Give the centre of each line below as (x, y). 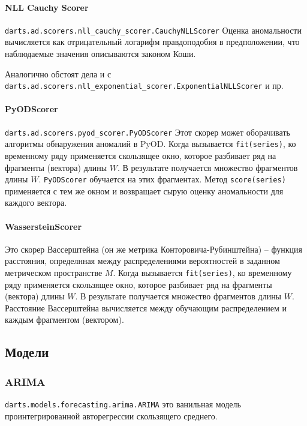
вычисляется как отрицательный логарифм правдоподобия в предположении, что (152, 42)
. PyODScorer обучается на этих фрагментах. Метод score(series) (162, 179)
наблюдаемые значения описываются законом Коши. (100, 54)
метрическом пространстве (54, 273)
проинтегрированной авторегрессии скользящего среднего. (111, 415)
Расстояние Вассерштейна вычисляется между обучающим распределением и (146, 307)
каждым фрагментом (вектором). (64, 319)
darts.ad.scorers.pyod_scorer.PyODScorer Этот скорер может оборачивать (148, 132)
